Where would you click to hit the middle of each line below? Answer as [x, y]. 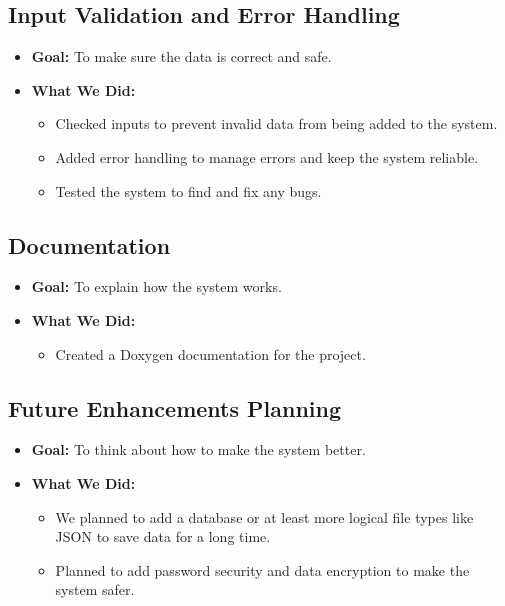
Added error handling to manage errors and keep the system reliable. [267, 156]
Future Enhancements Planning [175, 407]
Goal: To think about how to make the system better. [198, 449]
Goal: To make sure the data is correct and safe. [181, 56]
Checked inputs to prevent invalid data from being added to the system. [276, 123]
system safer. [95, 589]
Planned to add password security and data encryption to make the [262, 569]
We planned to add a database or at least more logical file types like [264, 516]
